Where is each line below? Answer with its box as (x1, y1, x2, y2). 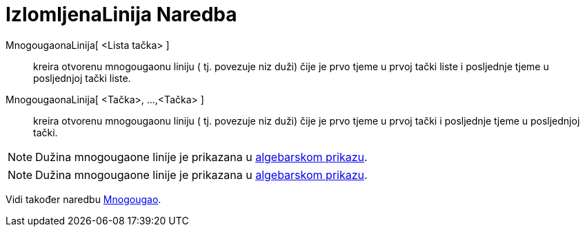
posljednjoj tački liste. (33, 72, 131, 84)
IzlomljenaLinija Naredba (6, 3, 237, 26)
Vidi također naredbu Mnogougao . (6, 193, 161, 205)
